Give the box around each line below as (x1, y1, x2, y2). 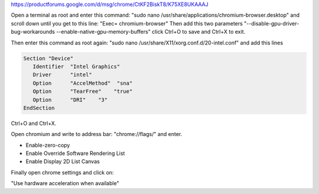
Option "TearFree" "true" (32, 88, 133, 95)
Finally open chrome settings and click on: (11, 169, 114, 176)
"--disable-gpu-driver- (244, 20, 300, 27)
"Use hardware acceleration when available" (11, 180, 119, 187)
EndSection (23, 104, 55, 111)
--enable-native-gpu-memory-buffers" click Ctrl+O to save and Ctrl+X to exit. (56, 28, 245, 35)
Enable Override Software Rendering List (25, 150, 125, 157)
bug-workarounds (11, 28, 56, 35)
